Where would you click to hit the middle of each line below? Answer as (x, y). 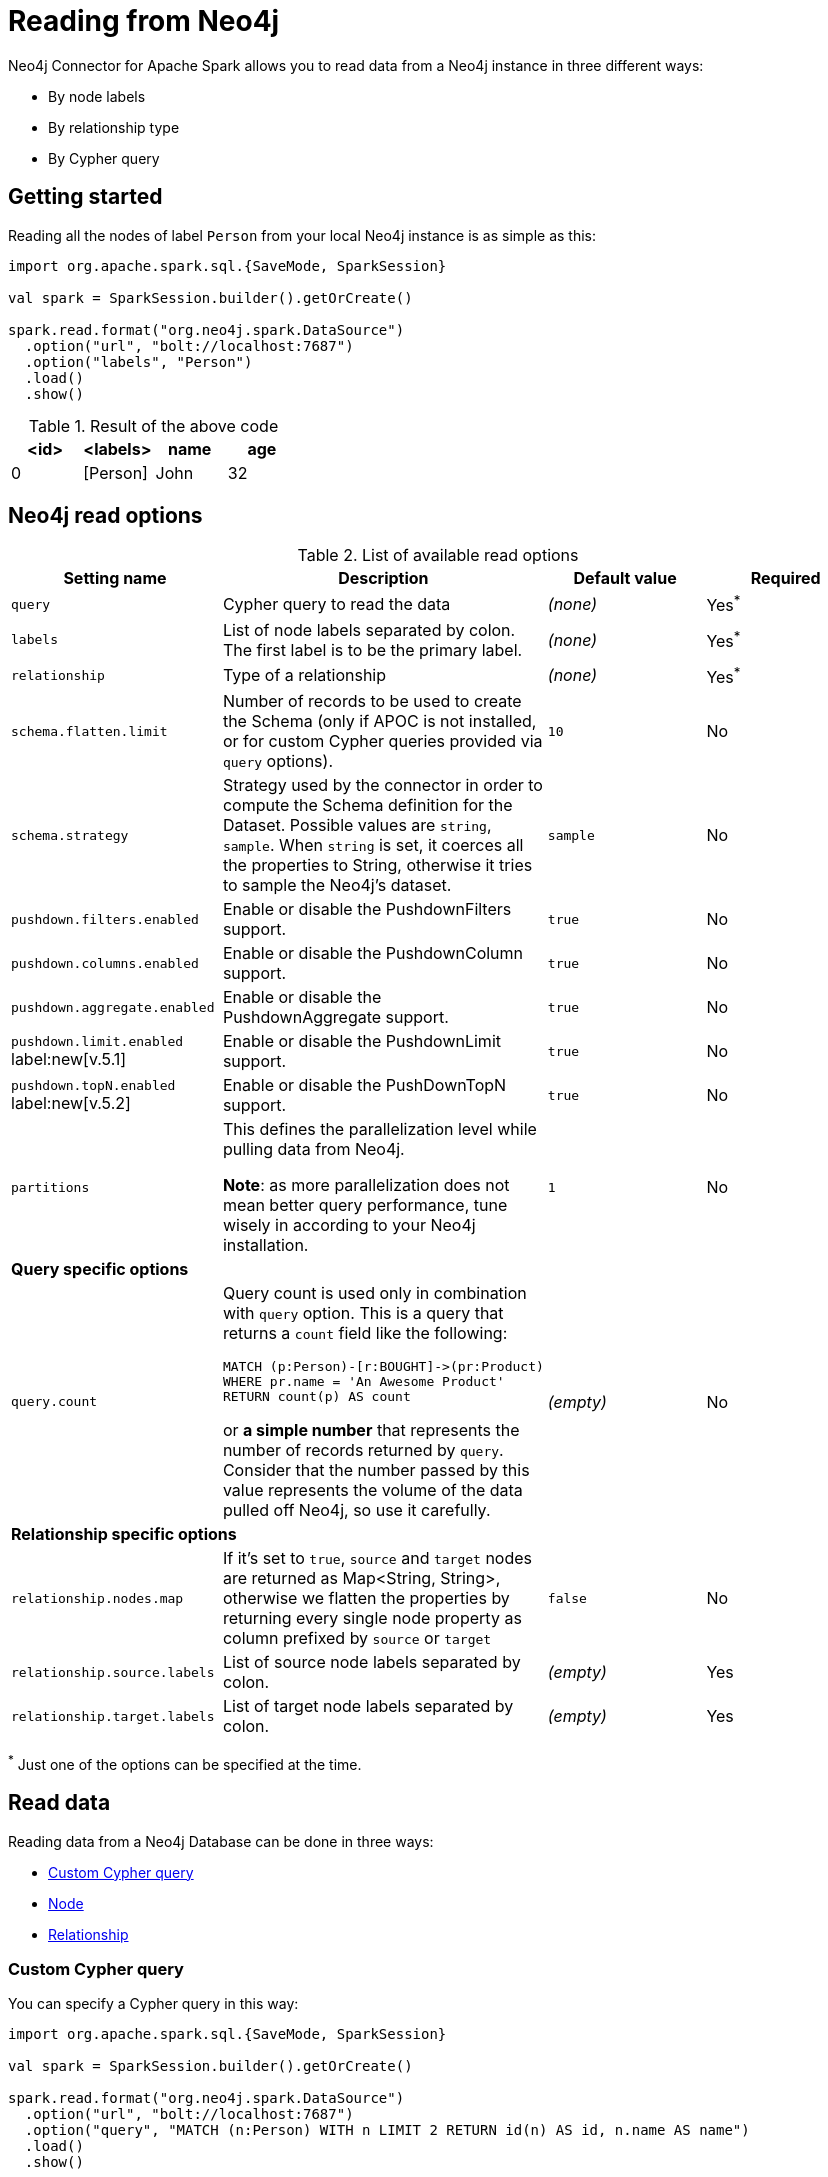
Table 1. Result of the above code (153, 425)
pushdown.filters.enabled (105, 919)
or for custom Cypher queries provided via (382, 741)
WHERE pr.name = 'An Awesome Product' (363, 1382)
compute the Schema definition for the (367, 805)
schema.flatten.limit (89, 731)
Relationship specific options (124, 1534)
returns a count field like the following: (365, 1333)
